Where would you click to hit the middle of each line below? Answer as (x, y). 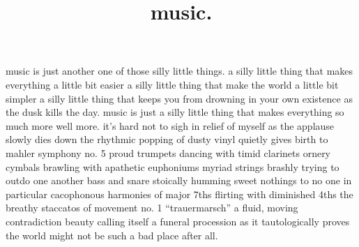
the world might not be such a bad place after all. (112, 235)
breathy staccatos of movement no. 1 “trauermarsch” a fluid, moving (152, 208)
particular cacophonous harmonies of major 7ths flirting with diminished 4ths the (179, 194)
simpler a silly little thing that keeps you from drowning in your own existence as (179, 98)
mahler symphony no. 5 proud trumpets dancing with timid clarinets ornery (168, 152)
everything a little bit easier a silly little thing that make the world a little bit (172, 84)
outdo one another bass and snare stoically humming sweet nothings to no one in (179, 180)
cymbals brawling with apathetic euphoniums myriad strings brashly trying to (173, 166)
